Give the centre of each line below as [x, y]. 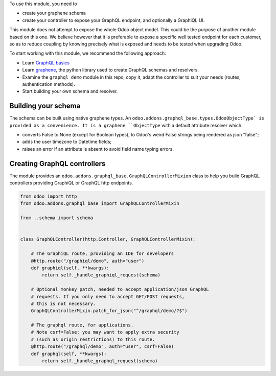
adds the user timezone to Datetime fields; [67, 142]
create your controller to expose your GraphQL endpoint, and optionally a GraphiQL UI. [113, 20]
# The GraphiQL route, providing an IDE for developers [102, 254]
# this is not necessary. [63, 303]
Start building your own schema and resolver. [70, 91]
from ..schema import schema [57, 218]
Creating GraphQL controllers [57, 163]
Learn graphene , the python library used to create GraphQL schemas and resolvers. [111, 70]
